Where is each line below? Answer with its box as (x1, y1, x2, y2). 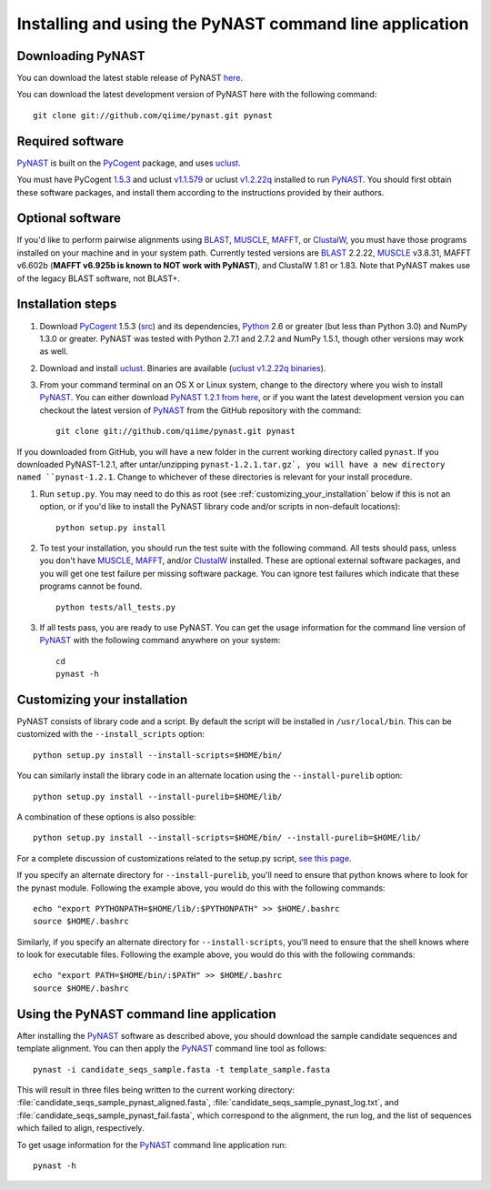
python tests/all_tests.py (55, 601, 176, 612)
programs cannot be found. (39, 580, 143, 591)
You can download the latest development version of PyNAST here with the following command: (16, 89, 377, 100)
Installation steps (16, 297, 117, 312)
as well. (39, 346, 68, 357)
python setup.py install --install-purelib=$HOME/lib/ (33, 792, 283, 802)
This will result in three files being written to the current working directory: (16, 1084, 296, 1095)
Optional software (16, 210, 122, 227)
